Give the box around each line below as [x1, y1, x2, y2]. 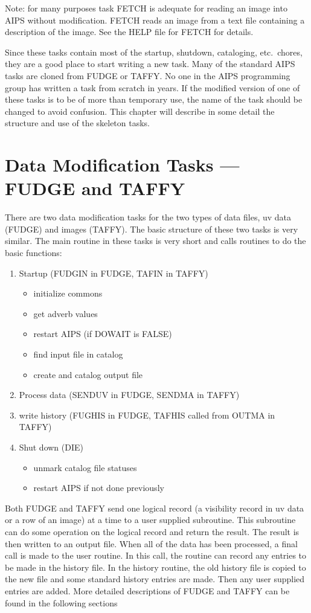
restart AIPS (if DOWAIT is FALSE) [33, 327, 172, 340]
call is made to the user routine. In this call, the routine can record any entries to [5, 549, 307, 562]
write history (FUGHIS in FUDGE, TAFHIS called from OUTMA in [19, 408, 275, 421]
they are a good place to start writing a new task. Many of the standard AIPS [5, 57, 295, 70]
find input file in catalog [33, 348, 123, 360]
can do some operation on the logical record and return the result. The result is [5, 525, 300, 538]
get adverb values [33, 307, 98, 319]
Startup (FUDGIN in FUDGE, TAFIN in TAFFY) [19, 266, 208, 279]
